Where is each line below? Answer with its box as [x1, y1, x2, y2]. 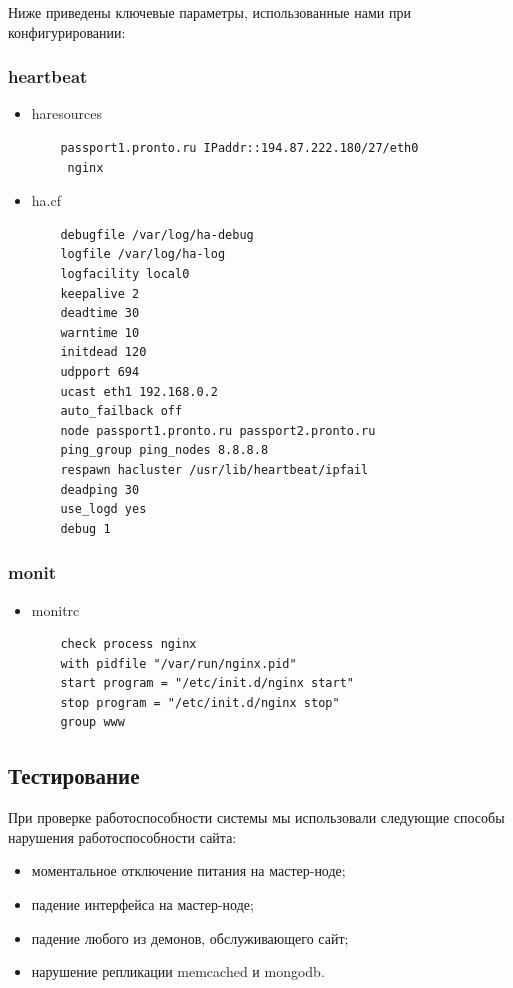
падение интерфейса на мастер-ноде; [31, 894, 254, 915]
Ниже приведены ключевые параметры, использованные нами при [8, 2, 411, 22]
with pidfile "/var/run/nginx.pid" [60, 656, 297, 671]
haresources [31, 103, 103, 124]
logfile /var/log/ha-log [60, 247, 226, 262]
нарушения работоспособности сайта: [8, 826, 237, 847]
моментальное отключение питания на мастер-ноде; [31, 860, 346, 881]
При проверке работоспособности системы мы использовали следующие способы [8, 807, 505, 828]
